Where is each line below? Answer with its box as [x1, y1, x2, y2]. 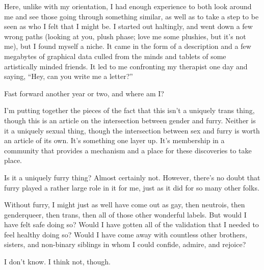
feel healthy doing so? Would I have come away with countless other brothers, [4, 229, 247, 239]
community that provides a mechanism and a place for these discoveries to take [4, 145, 252, 155]
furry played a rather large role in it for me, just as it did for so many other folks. [4, 182, 259, 193]
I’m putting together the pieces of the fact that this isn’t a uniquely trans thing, [4, 105, 255, 116]
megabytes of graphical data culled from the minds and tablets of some [4, 50, 226, 61]
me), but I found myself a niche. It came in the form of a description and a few [4, 41, 251, 51]
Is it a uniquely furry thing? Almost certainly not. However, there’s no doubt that [4, 172, 260, 182]
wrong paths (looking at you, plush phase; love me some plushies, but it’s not [4, 31, 246, 41]
